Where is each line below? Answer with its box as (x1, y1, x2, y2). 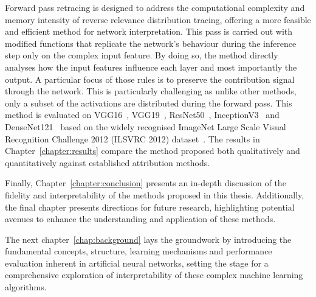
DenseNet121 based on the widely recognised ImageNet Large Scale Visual (5, 120, 286, 133)
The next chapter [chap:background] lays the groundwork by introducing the (5, 232, 292, 245)
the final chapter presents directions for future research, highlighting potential (5, 200, 295, 213)
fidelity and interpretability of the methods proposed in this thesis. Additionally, (5, 188, 304, 201)
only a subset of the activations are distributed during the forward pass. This (5, 96, 292, 109)
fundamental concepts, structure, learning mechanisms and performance (5, 245, 272, 257)
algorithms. (5, 281, 47, 293)
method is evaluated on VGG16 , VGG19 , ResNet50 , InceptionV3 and (5, 108, 280, 121)
